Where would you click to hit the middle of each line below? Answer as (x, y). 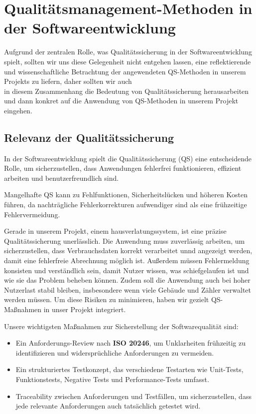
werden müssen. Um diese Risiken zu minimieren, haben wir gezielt (107, 299)
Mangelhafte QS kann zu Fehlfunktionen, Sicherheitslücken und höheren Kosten (126, 195)
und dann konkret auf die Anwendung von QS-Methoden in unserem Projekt (121, 101)
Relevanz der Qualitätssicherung (89, 137)
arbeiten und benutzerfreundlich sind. (62, 178)
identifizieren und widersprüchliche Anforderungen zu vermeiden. (115, 352)
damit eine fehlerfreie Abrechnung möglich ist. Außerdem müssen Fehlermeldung (127, 260)
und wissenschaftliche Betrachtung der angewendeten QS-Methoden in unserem (125, 71)
